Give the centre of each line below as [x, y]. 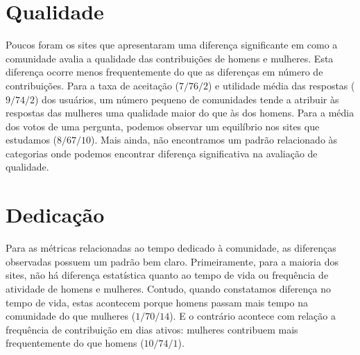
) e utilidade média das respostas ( [282, 85]
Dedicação [55, 215]
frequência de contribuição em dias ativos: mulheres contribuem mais [152, 329]
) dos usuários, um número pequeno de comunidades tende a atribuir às [187, 99]
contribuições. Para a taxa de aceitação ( [92, 85]
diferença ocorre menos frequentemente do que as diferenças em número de [164, 72]
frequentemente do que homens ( [75, 343]
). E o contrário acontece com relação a [252, 316]
